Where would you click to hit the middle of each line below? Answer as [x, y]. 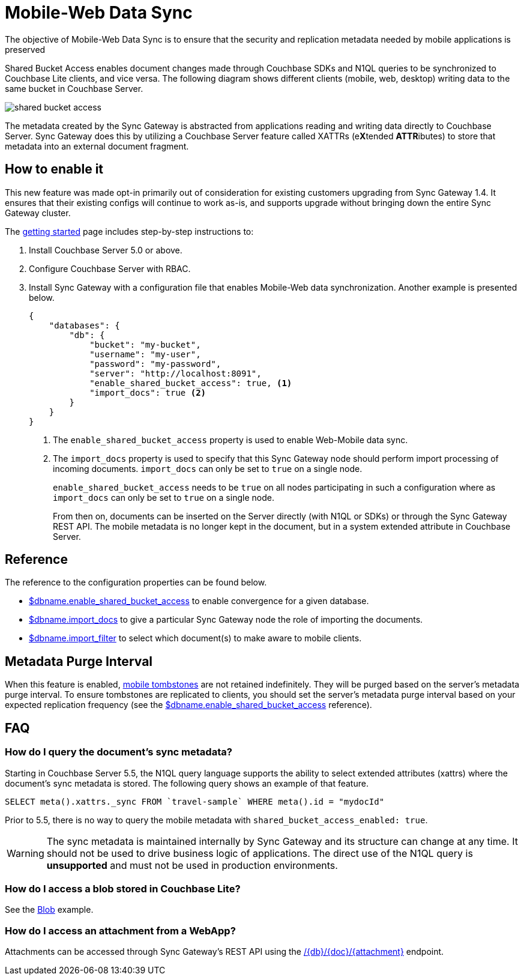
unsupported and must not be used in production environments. [192, 865]
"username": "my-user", [145, 354]
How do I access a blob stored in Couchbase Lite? [123, 888]
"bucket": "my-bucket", [145, 344]
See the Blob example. [49, 910]
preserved [25, 49]
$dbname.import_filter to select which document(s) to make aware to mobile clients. [195, 638]
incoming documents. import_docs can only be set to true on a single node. [208, 468]
